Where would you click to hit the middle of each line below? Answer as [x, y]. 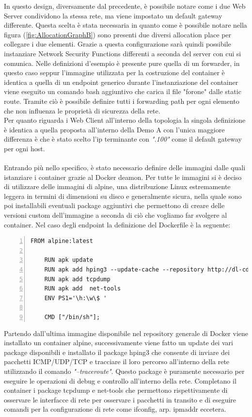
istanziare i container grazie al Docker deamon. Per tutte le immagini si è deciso [123, 177]
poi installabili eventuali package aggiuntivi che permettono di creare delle [114, 205]
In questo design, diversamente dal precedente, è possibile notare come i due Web [125, 6]
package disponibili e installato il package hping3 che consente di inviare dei [117, 352]
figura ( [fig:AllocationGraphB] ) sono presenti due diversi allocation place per [118, 34]
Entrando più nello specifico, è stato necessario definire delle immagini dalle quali [125, 168]
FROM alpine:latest [62, 241]
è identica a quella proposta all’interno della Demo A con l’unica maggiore [114, 129]
